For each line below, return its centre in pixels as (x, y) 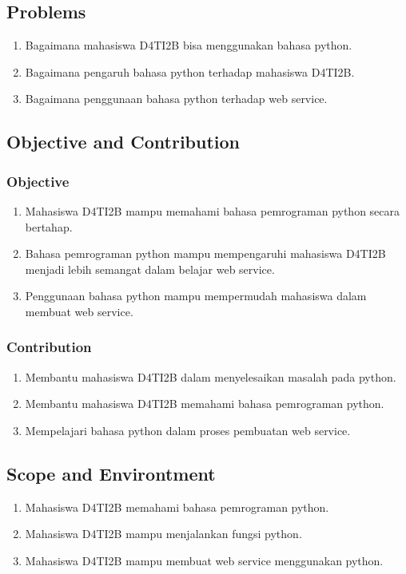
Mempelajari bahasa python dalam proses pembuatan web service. (188, 430)
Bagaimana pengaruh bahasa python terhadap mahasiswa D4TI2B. (190, 71)
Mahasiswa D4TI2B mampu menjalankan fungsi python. (163, 534)
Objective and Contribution (123, 142)
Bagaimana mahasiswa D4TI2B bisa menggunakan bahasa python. (189, 45)
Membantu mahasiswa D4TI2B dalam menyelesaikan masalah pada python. (211, 376)
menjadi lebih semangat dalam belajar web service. (150, 269)
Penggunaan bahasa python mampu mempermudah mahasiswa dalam (196, 296)
